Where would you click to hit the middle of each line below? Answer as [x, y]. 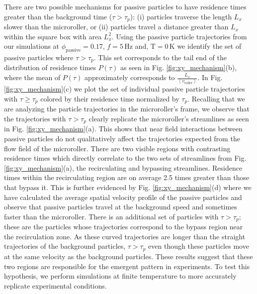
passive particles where [39, 57]
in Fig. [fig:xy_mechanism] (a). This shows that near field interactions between [123, 129]
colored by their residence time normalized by [110, 98]
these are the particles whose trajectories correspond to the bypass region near [124, 227]
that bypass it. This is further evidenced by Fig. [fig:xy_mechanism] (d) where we [128, 187]
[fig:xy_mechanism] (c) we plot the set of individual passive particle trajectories [125, 89]
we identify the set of [209, 46]
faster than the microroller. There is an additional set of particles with [111, 216]
